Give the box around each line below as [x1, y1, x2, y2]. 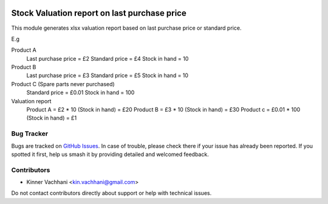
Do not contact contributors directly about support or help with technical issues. [11, 189, 212, 197]
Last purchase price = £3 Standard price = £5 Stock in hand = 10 [26, 72, 188, 79]
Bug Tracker [11, 129, 49, 138]
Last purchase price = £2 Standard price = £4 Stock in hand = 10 [26, 55, 189, 62]
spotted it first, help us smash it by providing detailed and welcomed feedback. [11, 151, 209, 158]
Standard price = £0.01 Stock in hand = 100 [26, 89, 135, 97]
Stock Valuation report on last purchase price [11, 8, 186, 18]
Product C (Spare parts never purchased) [11, 80, 115, 87]
